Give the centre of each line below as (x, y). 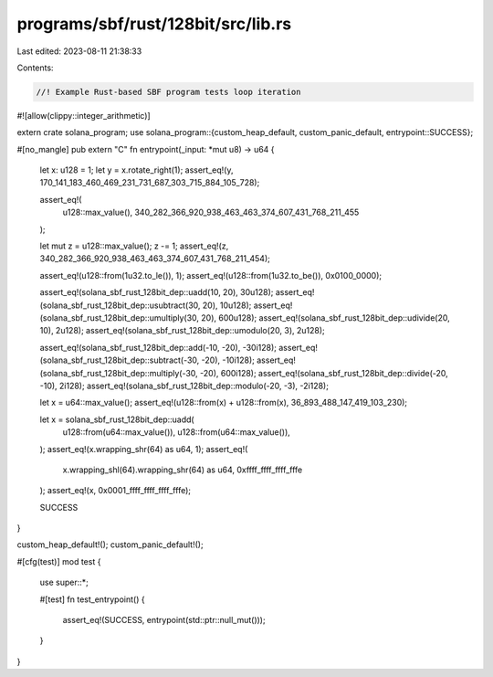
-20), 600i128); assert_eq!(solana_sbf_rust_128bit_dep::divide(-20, (324, 373)
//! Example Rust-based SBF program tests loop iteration (168, 92)
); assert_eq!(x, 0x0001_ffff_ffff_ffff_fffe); (115, 491)
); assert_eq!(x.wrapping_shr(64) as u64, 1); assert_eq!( (144, 449)
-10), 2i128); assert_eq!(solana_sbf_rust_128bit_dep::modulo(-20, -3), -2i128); (184, 386)
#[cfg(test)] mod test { (59, 561)
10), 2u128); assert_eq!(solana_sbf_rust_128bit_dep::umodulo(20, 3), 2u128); (183, 331)
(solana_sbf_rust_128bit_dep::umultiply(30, (120, 317)
